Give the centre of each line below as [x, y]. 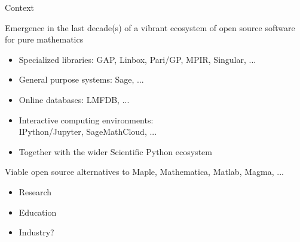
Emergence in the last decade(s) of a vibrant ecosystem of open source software [150, 27]
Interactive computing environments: [86, 120]
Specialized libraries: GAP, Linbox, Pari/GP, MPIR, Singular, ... [137, 59]
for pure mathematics [44, 39]
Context [19, 7]
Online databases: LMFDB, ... [74, 99]
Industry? [36, 232]
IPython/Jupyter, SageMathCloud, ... [88, 131]
